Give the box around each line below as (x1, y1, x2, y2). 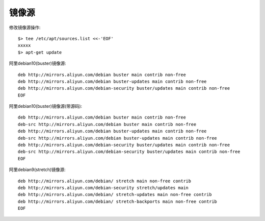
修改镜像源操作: (9, 25, 41, 30)
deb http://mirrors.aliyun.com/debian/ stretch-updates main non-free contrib (18, 192, 212, 197)
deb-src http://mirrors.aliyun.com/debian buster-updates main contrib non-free (18, 135, 217, 141)
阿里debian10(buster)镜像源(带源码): (9, 103, 82, 109)
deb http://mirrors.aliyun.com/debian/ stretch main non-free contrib (18, 178, 191, 184)
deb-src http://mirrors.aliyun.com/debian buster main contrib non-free (18, 122, 196, 127)
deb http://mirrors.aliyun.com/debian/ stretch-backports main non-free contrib (18, 198, 217, 204)
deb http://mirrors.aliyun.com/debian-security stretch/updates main (18, 185, 189, 191)
